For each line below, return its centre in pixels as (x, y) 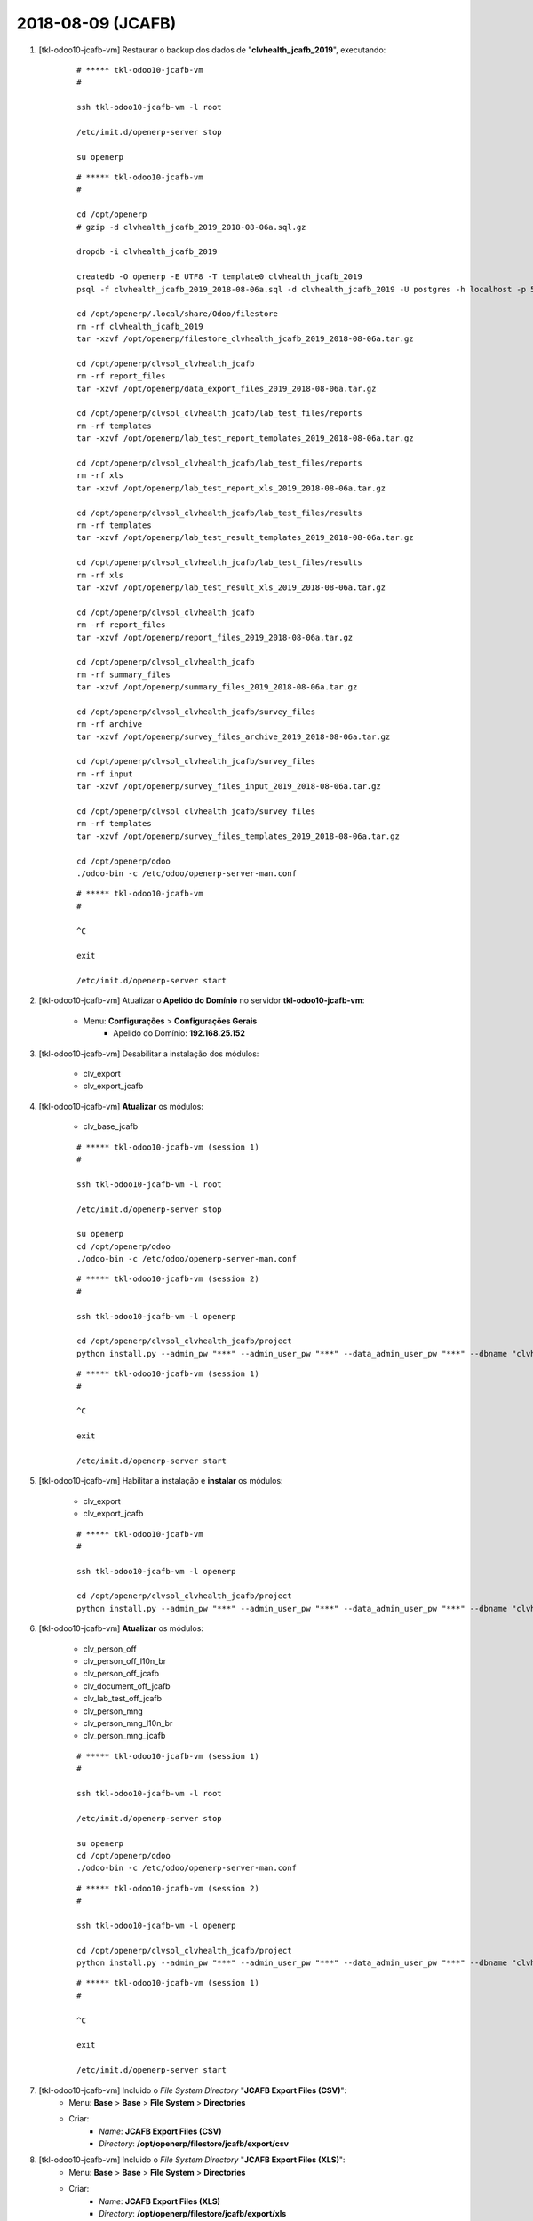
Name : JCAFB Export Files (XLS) (160, 2201)
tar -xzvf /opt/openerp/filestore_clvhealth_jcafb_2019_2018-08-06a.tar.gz (245, 339)
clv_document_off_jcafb (127, 1686)
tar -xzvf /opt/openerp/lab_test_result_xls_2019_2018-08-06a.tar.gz (231, 587)
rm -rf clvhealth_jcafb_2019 (140, 326)
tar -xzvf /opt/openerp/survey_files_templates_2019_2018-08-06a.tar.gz (238, 836)
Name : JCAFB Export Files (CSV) (160, 2131)
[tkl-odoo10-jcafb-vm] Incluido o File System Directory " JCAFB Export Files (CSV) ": (193, 2090)
